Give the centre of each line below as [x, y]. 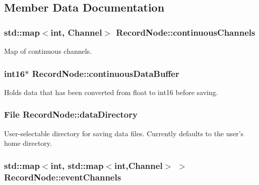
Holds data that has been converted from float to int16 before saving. [111, 92]
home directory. [28, 143]
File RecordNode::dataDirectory [71, 114]
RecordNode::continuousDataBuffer [106, 73]
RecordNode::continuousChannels [186, 32]
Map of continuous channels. [48, 51]
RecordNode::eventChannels [63, 177]
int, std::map [77, 165]
